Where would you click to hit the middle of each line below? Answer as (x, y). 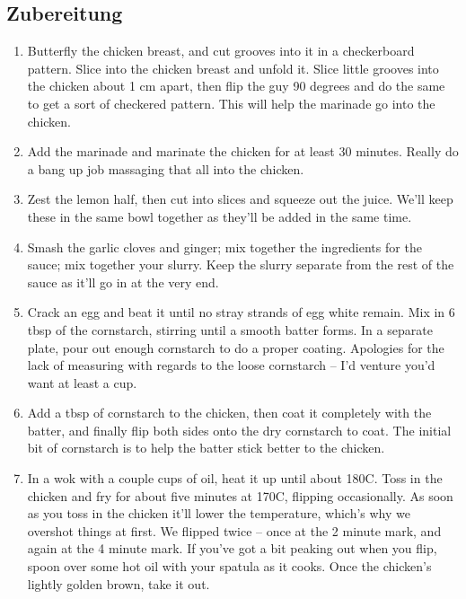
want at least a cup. (82, 382)
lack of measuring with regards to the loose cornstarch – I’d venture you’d (231, 365)
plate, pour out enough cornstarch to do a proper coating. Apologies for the (236, 347)
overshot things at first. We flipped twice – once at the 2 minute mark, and (234, 530)
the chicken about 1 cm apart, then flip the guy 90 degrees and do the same (236, 86)
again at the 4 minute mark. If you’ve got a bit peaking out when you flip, (232, 548)
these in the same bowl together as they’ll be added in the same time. (220, 216)
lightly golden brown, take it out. (119, 583)
